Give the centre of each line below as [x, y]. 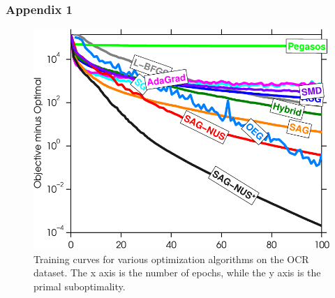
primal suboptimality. [80, 286]
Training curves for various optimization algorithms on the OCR [171, 259]
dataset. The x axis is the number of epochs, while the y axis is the [177, 273]
